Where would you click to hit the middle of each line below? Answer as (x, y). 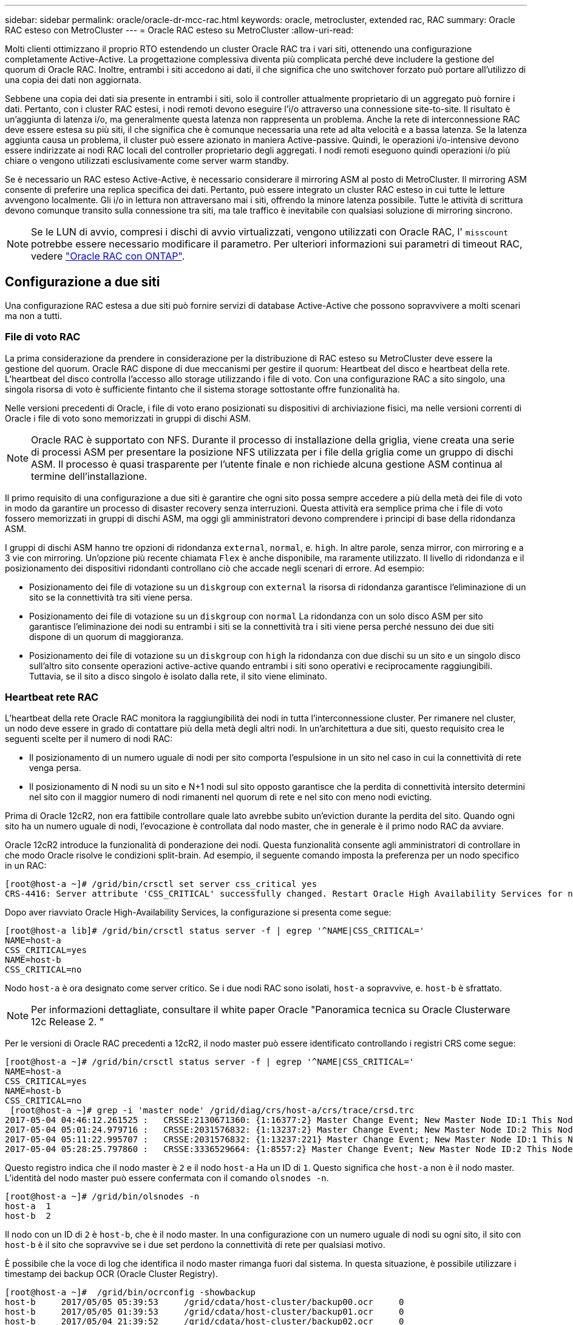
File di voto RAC (43, 337)
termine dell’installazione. (89, 476)
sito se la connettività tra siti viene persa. (111, 597)
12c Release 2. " (68, 1022)
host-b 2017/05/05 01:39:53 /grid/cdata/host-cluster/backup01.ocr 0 (205, 1312)
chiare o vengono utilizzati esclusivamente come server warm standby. (147, 160)
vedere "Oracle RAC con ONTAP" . (108, 256)
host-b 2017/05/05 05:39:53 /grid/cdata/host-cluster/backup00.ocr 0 (205, 1302)
